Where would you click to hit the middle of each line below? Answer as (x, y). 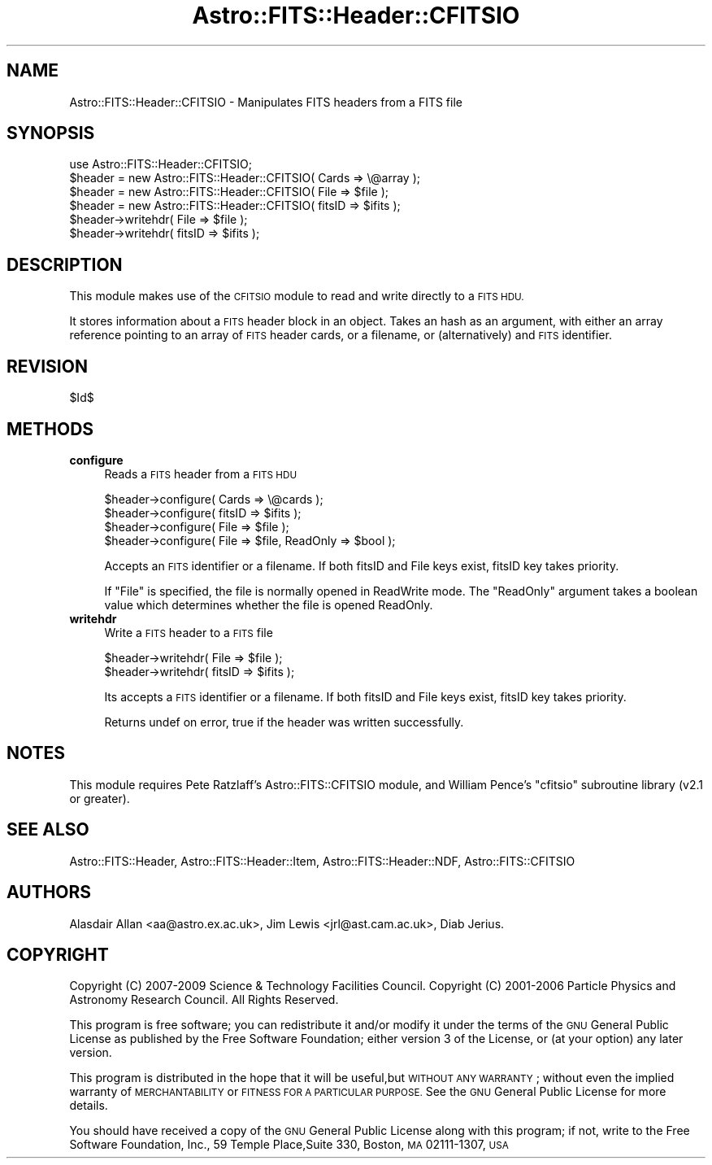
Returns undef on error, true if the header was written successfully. (284, 722)
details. (89, 1106)
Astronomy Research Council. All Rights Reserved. (204, 1000)
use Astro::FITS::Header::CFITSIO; (161, 164)
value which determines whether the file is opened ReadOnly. (269, 604)
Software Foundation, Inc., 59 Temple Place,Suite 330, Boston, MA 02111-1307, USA (289, 1145)
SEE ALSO (48, 830)
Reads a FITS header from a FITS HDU (201, 473)
